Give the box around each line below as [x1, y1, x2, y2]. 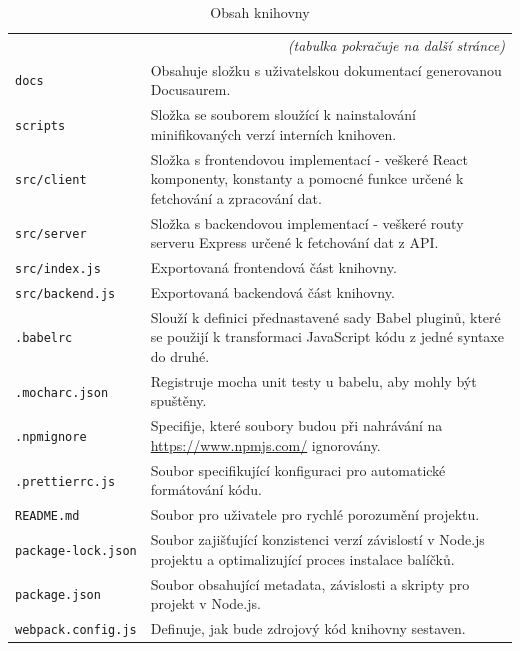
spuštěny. [150, 390, 207, 411]
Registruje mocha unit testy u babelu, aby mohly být [150, 370, 477, 391]
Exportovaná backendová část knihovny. [150, 281, 395, 302]
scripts [15, 118, 66, 133]
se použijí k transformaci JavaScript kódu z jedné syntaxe [150, 326, 504, 347]
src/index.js [15, 262, 101, 277]
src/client [15, 173, 87, 188]
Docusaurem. [150, 79, 231, 100]
